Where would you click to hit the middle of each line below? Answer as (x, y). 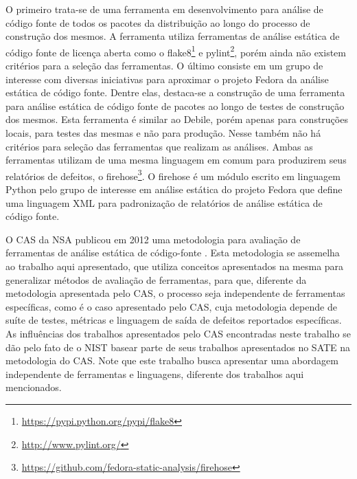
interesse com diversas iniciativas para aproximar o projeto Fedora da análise (167, 79)
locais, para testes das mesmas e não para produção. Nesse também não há (163, 133)
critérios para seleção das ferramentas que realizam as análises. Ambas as (159, 146)
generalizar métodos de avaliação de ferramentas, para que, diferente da (156, 279)
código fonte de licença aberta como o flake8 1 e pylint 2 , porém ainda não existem (176, 51)
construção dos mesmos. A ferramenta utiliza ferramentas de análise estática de (173, 36)
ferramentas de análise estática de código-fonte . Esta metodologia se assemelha (173, 253)
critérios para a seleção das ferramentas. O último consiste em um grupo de (164, 66)
